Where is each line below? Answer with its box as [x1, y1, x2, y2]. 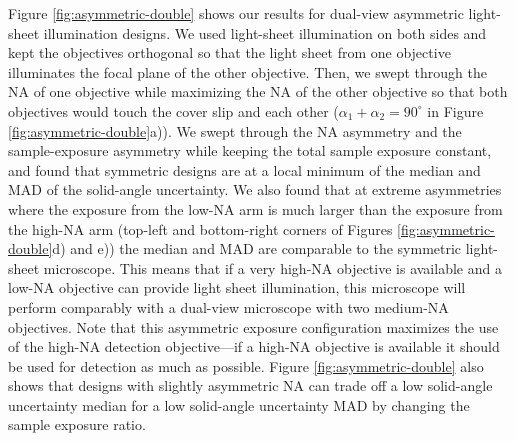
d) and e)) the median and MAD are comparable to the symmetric [52, 238, 462, 259]
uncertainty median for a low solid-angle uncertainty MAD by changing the [8, 394, 470, 415]
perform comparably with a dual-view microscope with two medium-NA [8, 296, 449, 317]
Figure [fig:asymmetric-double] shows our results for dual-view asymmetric [8, 3, 464, 23]
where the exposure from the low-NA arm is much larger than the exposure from [8, 198, 503, 219]
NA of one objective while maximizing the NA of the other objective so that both [8, 81, 508, 102]
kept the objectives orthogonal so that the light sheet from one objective [8, 42, 451, 63]
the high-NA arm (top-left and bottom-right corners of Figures [8, 218, 393, 239]
